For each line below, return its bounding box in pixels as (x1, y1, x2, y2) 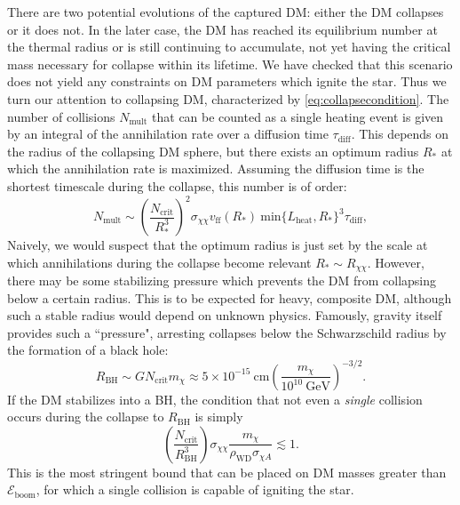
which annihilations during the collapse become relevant (7, 252, 312, 271)
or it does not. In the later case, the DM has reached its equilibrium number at (7, 20, 438, 38)
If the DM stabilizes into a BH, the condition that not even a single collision (7, 389, 423, 408)
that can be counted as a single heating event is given (152, 107, 444, 125)
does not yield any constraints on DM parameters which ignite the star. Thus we (7, 72, 447, 91)
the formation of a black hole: (7, 341, 169, 359)
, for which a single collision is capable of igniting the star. (36, 480, 354, 499)
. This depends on (351, 124, 449, 143)
